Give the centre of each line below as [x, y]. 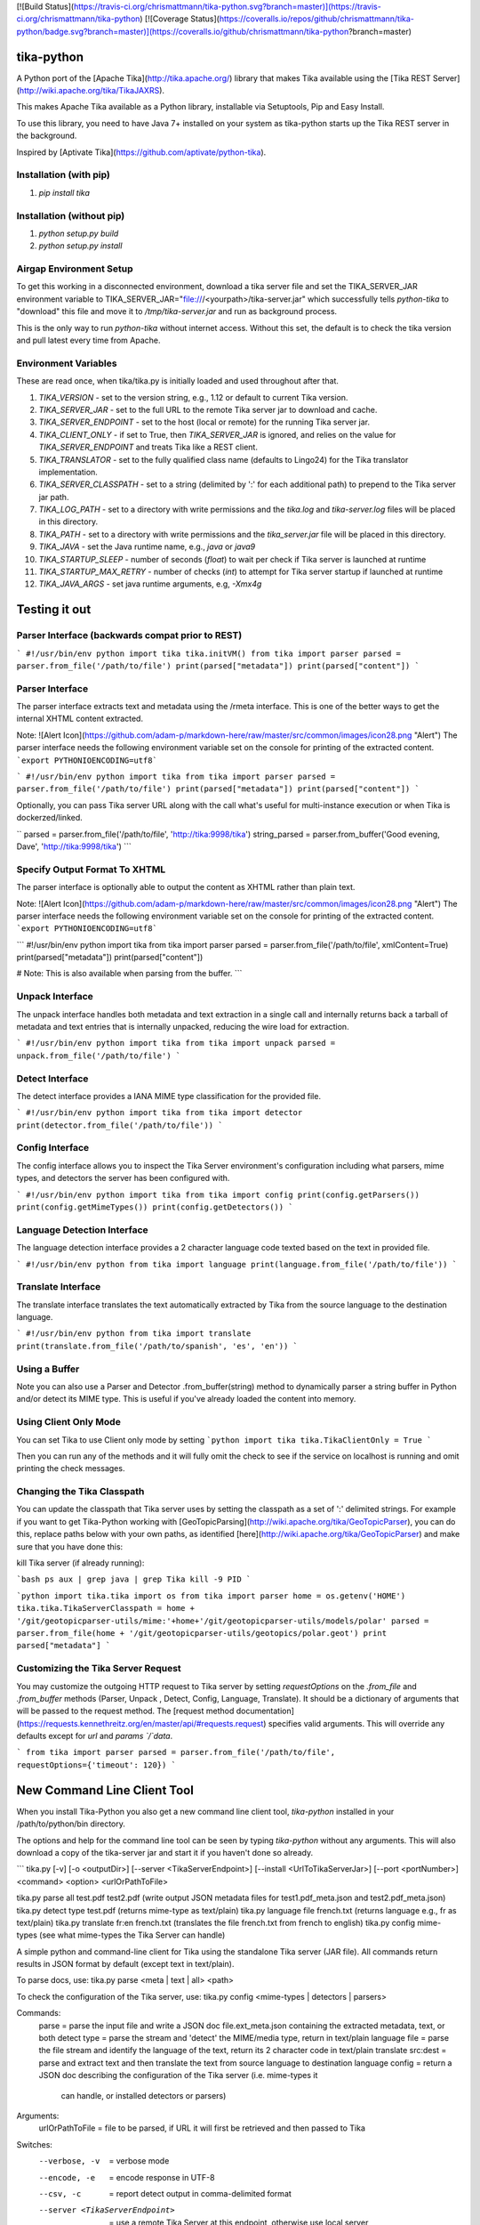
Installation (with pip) [64, 175]
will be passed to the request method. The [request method [125, 1711]
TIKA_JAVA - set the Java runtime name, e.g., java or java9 [147, 546]
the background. [47, 136]
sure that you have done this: [70, 1546]
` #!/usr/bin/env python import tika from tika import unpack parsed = [176, 1043]
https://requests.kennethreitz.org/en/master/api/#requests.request [141, 1723]
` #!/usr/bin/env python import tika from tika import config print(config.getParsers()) [218, 1194]
